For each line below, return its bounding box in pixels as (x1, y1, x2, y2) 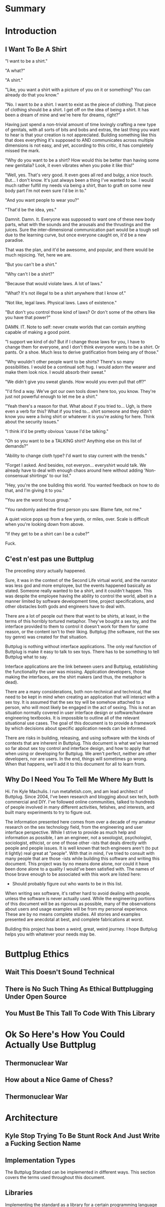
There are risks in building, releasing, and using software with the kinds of (5, 735, 155, 741)
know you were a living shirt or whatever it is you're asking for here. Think (5, 414, 155, 420)
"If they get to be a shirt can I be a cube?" (5, 531, 90, 537)
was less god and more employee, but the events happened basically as (5, 583, 151, 588)
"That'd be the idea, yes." (5, 207, 57, 213)
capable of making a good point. (5, 329, 71, 335)
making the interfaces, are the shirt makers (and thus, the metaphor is (5, 674, 146, 680)
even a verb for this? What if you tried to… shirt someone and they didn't (5, 408, 152, 414)
